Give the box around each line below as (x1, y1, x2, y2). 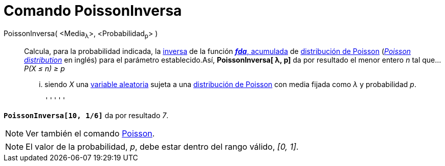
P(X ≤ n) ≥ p (24, 64, 65, 73)
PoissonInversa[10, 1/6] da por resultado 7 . (4, 110, 169, 120)
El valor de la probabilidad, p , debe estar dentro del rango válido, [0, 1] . (26, 141, 299, 152)
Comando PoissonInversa (4, 2, 182, 19)
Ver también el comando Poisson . (26, 128, 155, 139)
